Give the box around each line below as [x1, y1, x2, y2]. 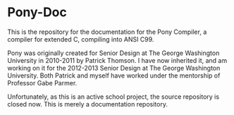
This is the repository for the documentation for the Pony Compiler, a [7, 28, 207, 36]
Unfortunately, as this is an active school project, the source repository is [7, 92, 220, 101]
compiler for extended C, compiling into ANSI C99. [7, 35, 154, 43]
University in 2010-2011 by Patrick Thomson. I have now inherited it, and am [7, 56, 228, 64]
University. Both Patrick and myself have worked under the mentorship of [7, 71, 221, 80]
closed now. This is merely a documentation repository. [7, 99, 168, 108]
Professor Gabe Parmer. [7, 78, 78, 87]
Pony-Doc [7, 4, 67, 20]
